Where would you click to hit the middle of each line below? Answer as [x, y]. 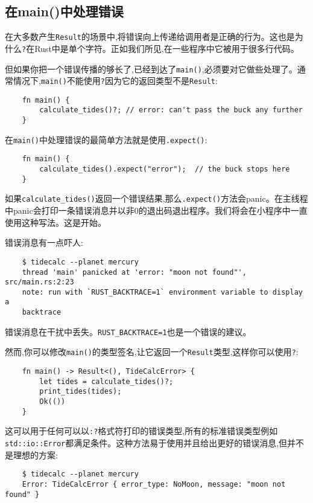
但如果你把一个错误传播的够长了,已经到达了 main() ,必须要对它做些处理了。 [151, 69]
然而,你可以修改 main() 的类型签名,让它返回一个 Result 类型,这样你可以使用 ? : [152, 352]
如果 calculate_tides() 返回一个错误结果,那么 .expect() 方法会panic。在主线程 [156, 198]
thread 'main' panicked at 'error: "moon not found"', [134, 272]
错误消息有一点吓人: [44, 242]
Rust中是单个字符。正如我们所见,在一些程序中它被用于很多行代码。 [167, 48]
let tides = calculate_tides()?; [106, 381]
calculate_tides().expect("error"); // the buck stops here [165, 169]
